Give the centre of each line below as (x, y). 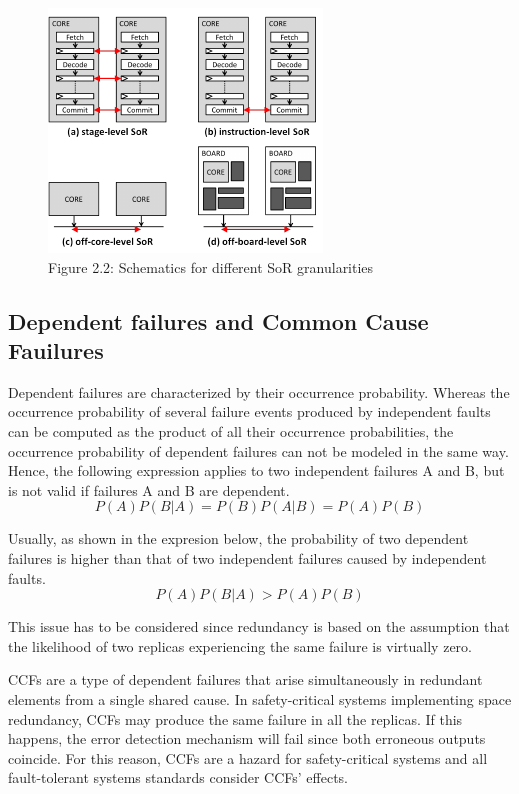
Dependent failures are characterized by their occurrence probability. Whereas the (259, 391)
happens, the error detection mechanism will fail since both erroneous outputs (247, 738)
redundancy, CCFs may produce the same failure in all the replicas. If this (235, 718)
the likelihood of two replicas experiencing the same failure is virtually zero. (240, 645)
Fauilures (56, 349)
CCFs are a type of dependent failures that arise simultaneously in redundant (245, 679)
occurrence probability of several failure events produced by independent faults (249, 411)
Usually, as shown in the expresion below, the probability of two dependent (238, 538)
